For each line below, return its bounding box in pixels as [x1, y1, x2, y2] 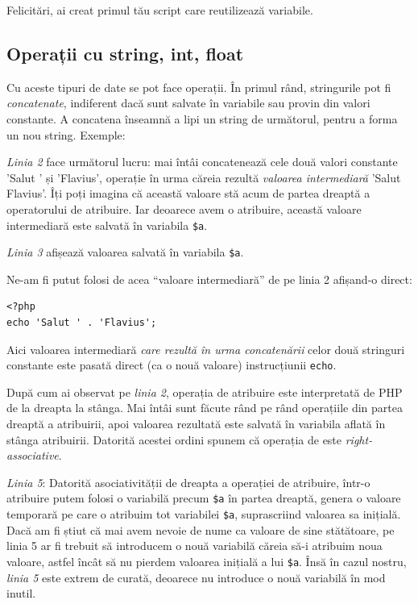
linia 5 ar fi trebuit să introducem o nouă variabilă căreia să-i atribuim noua [6, 537, 383, 554]
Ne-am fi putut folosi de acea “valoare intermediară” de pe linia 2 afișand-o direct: [6, 270, 412, 287]
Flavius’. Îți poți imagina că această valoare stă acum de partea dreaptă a [6, 185, 370, 202]
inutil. [6, 585, 36, 602]
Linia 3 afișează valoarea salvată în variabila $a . [6, 244, 244, 260]
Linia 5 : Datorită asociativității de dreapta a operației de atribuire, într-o [6, 473, 370, 490]
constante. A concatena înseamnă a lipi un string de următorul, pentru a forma [6, 110, 398, 127]
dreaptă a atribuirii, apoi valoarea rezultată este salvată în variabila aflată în [6, 415, 386, 432]
